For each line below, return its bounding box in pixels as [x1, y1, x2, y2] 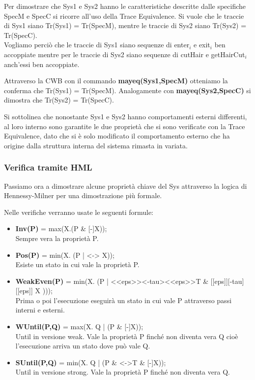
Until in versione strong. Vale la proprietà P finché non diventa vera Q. [15, 367, 230, 377]
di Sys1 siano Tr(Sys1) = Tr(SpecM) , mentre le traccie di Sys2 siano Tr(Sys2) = [4, 20, 247, 31]
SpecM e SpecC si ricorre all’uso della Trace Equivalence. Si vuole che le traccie [4, 10, 244, 21]
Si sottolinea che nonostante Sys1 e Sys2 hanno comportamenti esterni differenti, [4, 111, 247, 121]
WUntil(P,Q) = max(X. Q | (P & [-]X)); [15, 321, 143, 332]
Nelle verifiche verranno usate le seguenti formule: [4, 207, 154, 217]
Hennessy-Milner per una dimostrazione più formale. [4, 190, 162, 201]
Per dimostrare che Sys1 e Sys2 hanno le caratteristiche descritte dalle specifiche [4, 1, 246, 11]
